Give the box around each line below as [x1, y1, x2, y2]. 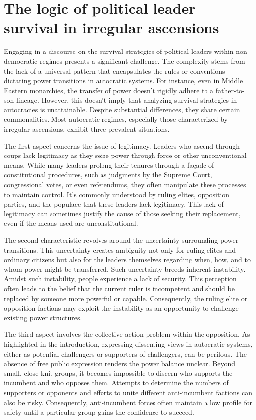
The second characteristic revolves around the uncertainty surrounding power [4, 235, 239, 245]
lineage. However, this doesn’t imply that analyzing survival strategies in [16, 95, 237, 105]
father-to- [215, 85, 245, 95]
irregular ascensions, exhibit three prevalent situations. [4, 124, 170, 134]
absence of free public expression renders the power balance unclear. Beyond [4, 358, 235, 368]
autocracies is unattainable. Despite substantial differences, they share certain [4, 104, 240, 114]
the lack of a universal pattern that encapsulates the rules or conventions [4, 65, 225, 76]
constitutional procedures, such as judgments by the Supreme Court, [4, 169, 212, 180]
